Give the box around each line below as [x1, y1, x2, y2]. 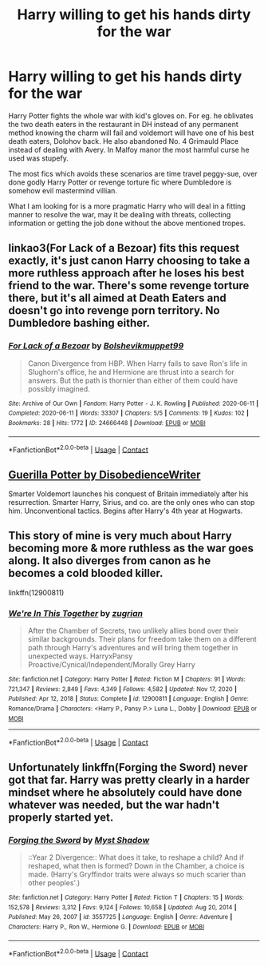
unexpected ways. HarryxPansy [27, 651, 133, 661]
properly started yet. [8, 810, 114, 824]
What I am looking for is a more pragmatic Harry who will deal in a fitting [8, 201, 246, 211]
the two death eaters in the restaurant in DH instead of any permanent [8, 119, 239, 129]
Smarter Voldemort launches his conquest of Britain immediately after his [8, 489, 249, 499]
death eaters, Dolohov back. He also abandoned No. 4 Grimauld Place [8, 136, 239, 145]
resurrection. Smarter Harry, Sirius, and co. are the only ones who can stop [8, 498, 255, 507]
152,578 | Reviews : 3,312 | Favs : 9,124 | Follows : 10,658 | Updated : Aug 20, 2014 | [8, 903, 237, 912]
